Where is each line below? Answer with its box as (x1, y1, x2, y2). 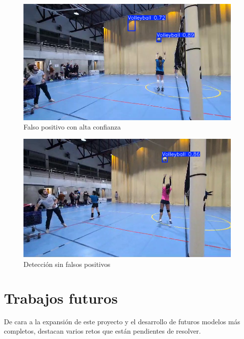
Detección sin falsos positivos (23, 259, 111, 269)
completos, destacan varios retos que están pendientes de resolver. (4, 326, 201, 336)
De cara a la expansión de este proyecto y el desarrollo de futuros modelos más (4, 316, 241, 326)
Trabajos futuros (4, 287, 118, 308)
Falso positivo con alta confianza (23, 122, 121, 132)
